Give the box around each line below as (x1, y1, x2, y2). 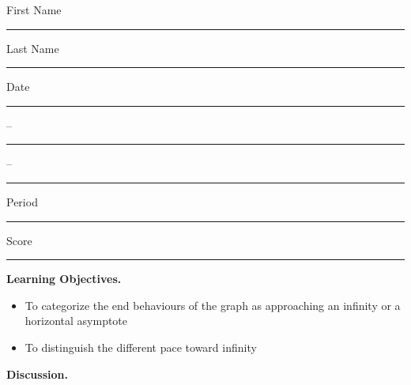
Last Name (6, 40, 59, 56)
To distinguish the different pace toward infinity (25, 338, 257, 355)
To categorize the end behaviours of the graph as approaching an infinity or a (25, 296, 401, 313)
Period (6, 193, 38, 209)
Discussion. (6, 365, 68, 382)
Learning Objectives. (6, 270, 122, 287)
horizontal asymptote (25, 312, 128, 329)
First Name (6, 2, 62, 17)
